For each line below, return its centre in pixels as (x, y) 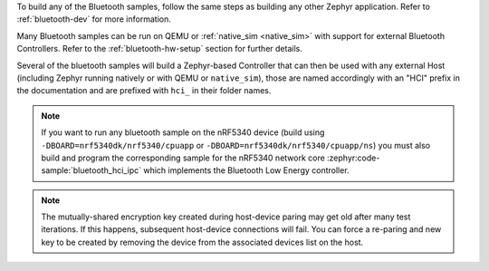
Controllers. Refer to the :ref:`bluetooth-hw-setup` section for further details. (159, 49)
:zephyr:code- (353, 158)
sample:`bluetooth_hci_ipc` (91, 170)
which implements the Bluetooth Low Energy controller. (246, 170)
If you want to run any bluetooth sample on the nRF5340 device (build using (183, 132)
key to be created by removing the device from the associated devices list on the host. (202, 242)
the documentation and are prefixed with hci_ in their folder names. (144, 91)
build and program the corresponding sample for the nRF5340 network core (183, 158)
